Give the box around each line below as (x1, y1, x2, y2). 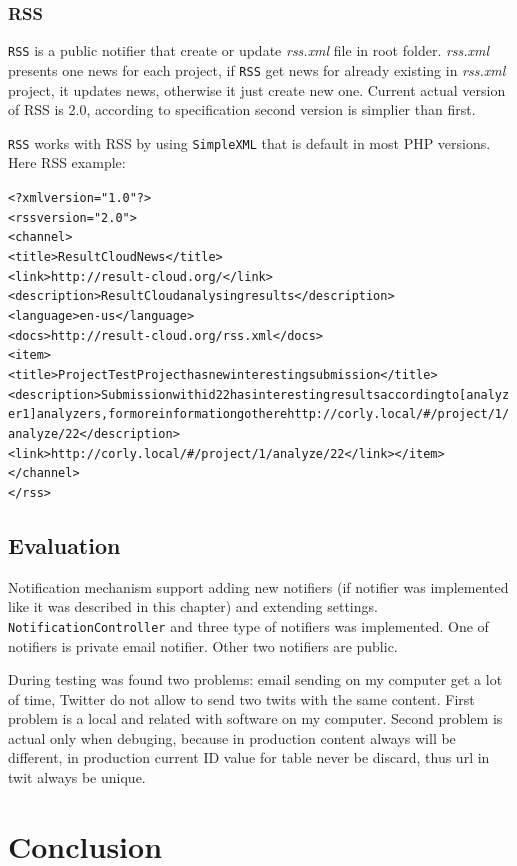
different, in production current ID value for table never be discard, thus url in (8, 747, 490, 768)
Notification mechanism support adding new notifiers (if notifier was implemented (8, 576, 509, 597)
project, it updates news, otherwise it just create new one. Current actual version (8, 79, 506, 100)
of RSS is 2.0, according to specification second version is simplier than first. (8, 99, 476, 120)
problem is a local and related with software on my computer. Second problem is (8, 708, 503, 729)
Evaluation (8, 529, 121, 560)
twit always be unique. (8, 767, 146, 788)
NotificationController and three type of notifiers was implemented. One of (8, 615, 489, 636)
